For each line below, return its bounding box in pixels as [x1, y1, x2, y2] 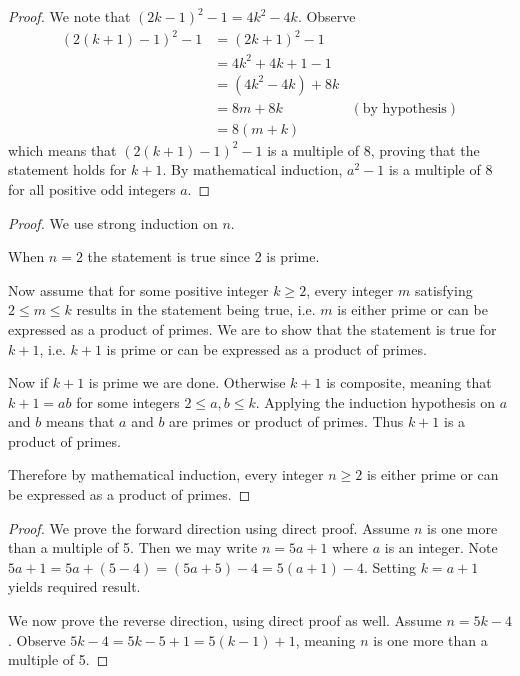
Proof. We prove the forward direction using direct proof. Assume [8, 517, 410, 538]
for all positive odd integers [8, 178, 176, 199]
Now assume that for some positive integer [8, 279, 269, 300]
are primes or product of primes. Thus [169, 411, 404, 432]
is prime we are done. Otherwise [88, 372, 286, 393]
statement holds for [8, 159, 127, 180]
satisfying [414, 279, 473, 300]
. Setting [363, 556, 416, 577]
